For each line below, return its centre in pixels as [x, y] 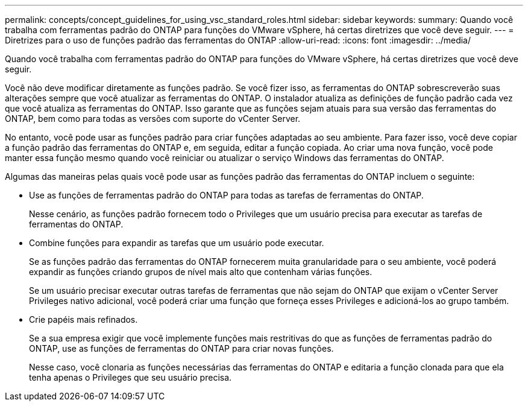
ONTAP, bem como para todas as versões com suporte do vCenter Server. [153, 119]
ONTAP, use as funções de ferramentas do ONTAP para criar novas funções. [181, 348]
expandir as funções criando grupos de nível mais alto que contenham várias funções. [201, 272]
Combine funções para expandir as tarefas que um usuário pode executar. [177, 243]
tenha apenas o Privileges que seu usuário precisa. [130, 377]
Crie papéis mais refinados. [83, 319]
